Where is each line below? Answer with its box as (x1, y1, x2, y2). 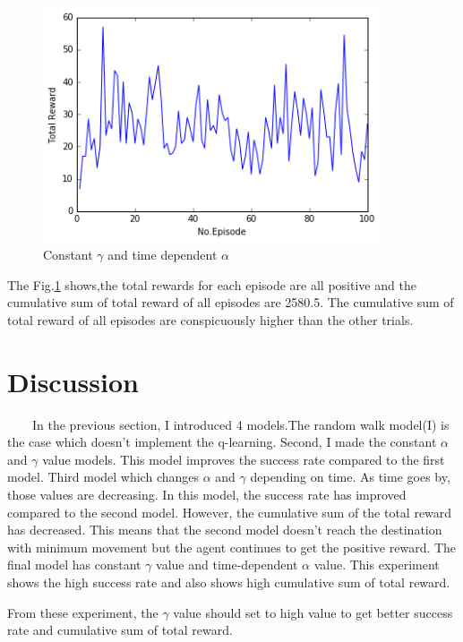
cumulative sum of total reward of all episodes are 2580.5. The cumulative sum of (7, 293, 454, 312)
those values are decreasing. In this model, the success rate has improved (7, 485, 407, 504)
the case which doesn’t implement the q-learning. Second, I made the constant (7, 432, 437, 451)
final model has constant (7, 555, 141, 574)
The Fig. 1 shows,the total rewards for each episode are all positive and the (7, 275, 416, 294)
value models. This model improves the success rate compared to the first (42, 449, 445, 468)
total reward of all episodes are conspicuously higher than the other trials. (7, 310, 414, 329)
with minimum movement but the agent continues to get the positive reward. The (7, 537, 457, 556)
